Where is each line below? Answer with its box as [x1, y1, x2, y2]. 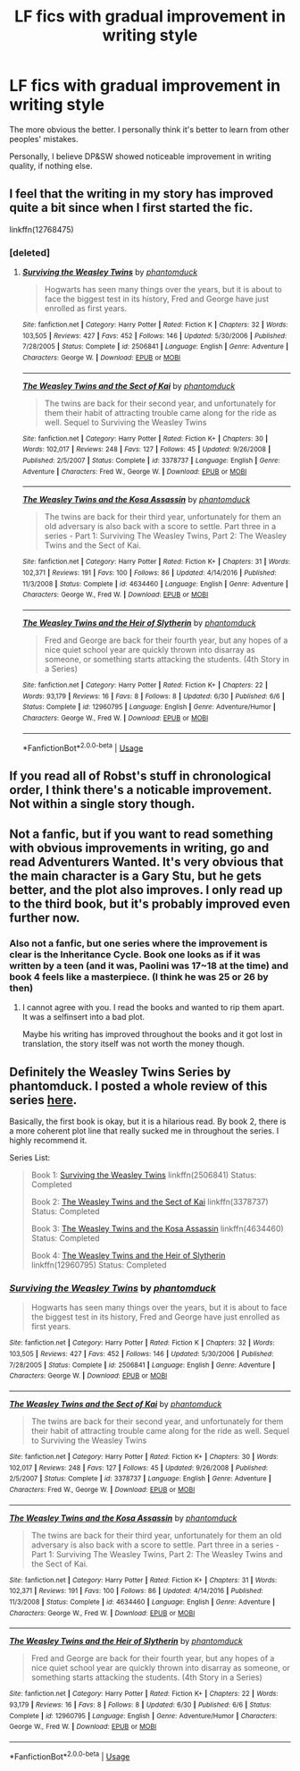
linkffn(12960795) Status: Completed [30, 1260, 167, 1270]
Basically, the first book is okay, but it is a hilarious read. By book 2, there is [9, 1116, 287, 1127]
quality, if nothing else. [9, 160, 93, 171]
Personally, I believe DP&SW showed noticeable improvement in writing [9, 150, 271, 162]
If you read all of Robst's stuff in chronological [9, 768, 271, 783]
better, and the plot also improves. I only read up [9, 882, 283, 898]
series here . [9, 1092, 78, 1108]
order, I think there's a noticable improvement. [9, 782, 272, 797]
